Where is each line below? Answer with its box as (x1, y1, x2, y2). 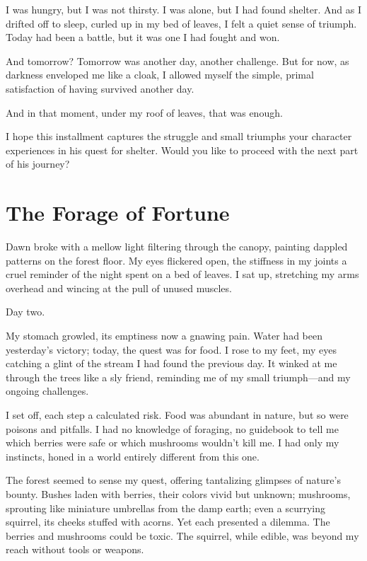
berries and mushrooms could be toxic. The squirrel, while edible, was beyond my (6, 528, 359, 543)
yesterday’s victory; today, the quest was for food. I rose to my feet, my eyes (6, 342, 337, 357)
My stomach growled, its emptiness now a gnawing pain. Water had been (6, 328, 322, 343)
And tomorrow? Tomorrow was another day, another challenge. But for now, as (6, 53, 349, 68)
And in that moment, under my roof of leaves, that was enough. (6, 105, 283, 120)
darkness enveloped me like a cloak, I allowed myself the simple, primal (6, 67, 314, 82)
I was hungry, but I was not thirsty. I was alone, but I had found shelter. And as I (6, 2, 362, 16)
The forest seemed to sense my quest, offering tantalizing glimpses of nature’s (6, 473, 341, 487)
